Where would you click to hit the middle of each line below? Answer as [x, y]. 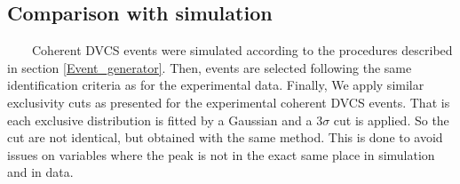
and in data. [40, 172]
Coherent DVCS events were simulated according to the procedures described [242, 50]
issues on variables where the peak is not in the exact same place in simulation [221, 154]
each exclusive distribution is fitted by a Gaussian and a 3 [165, 120]
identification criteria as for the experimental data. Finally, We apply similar [216, 85]
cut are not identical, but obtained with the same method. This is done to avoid [225, 137]
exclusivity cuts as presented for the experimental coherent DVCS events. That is [229, 102]
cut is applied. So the [391, 120]
